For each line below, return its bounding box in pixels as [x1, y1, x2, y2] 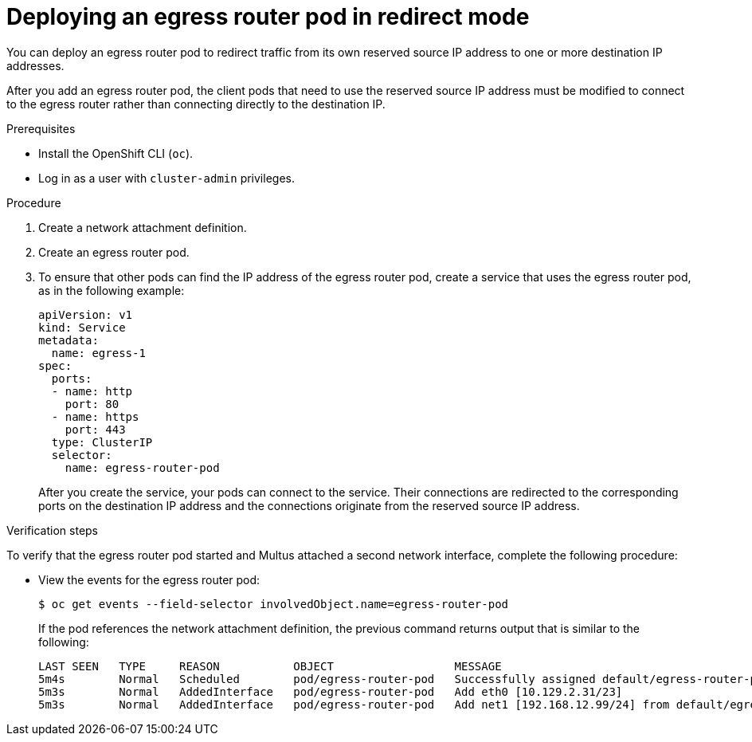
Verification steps [6, 523, 99, 537]
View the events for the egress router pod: [38, 572, 260, 587]
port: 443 [65, 422, 126, 436]
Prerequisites [6, 121, 76, 135]
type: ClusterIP [51, 435, 153, 449]
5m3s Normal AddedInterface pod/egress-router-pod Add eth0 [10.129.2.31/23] [38, 685, 623, 698]
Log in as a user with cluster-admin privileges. [38, 171, 295, 185]
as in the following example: [38, 283, 185, 297]
